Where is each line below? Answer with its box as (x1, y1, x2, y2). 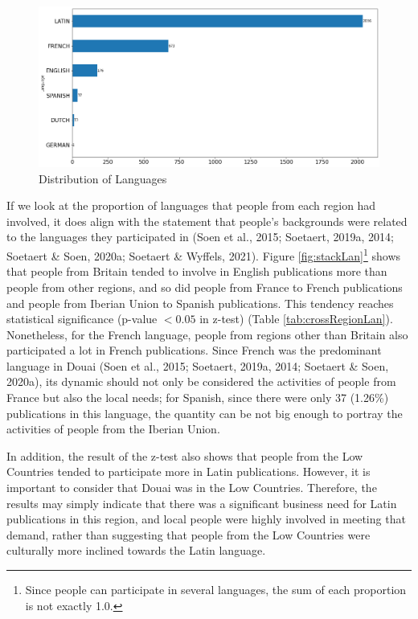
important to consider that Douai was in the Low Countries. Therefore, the (6, 479, 377, 496)
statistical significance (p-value (6, 310, 158, 327)
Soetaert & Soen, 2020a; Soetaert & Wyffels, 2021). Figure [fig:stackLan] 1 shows (6, 245, 401, 264)
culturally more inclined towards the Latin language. (6, 542, 266, 559)
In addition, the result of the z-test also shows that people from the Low (6, 447, 363, 464)
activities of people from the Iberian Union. (6, 420, 220, 437)
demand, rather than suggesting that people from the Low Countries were (6, 526, 371, 543)
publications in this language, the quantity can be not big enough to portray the (6, 404, 403, 421)
